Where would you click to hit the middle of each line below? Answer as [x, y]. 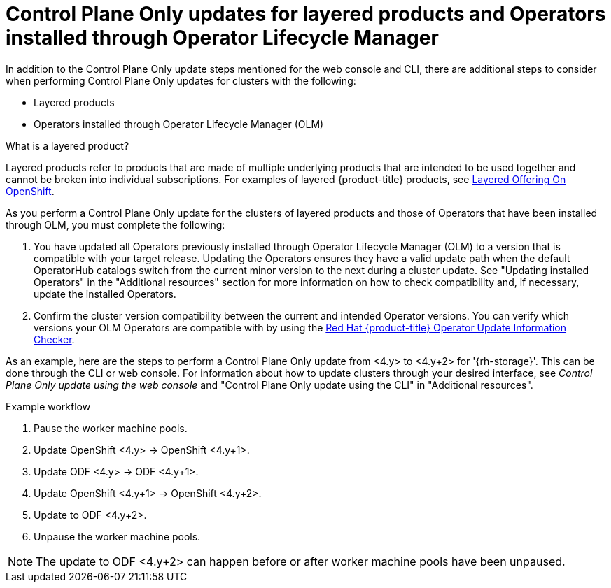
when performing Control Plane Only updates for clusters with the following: [181, 80]
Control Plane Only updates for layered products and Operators [306, 14]
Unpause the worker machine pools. [117, 536]
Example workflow [48, 406]
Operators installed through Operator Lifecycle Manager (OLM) [179, 124]
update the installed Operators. [105, 294]
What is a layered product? [68, 145]
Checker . [54, 339]
